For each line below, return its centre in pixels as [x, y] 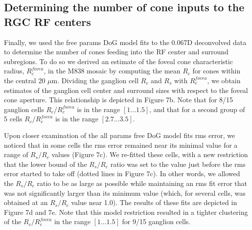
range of [16, 154]
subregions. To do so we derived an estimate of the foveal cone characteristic [118, 61]
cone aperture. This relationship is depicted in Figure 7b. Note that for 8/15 [119, 100]
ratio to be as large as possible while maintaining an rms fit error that [142, 183]
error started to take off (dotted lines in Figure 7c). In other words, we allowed [122, 173]
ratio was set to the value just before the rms [178, 164]
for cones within [217, 71]
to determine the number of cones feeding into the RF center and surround [116, 52]
